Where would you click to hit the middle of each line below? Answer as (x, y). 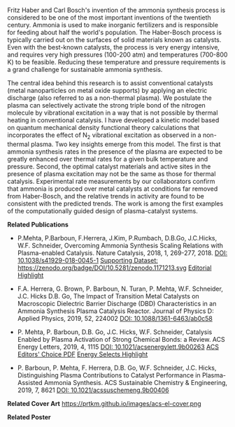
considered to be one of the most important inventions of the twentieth (109, 17)
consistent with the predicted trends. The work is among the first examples (115, 203)
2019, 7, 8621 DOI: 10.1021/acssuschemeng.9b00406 (93, 390)
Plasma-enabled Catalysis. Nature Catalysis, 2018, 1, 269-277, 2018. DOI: (122, 253)
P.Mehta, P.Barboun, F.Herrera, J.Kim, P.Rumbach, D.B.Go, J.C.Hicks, (117, 238)
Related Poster (29, 417)
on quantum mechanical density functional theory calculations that (104, 128)
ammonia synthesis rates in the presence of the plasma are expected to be (115, 151)
